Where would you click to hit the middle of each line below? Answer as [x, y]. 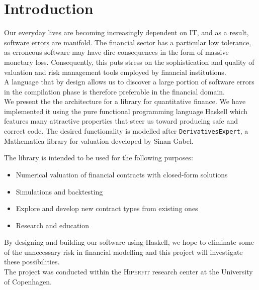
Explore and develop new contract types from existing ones [107, 208]
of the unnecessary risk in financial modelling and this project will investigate [123, 252]
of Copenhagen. [28, 281]
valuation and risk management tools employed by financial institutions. [115, 72]
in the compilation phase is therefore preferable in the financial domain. [115, 91]
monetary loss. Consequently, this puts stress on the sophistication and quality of [129, 62]
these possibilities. [32, 262]
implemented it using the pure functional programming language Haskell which [126, 111]
